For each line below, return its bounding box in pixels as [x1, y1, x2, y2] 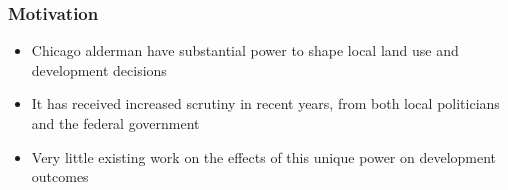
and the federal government [31, 113, 200, 133]
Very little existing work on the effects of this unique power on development [31, 146, 497, 167]
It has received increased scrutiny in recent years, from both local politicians [31, 93, 500, 114]
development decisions [31, 59, 167, 80]
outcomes [31, 166, 89, 187]
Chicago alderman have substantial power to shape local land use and [31, 40, 459, 61]
